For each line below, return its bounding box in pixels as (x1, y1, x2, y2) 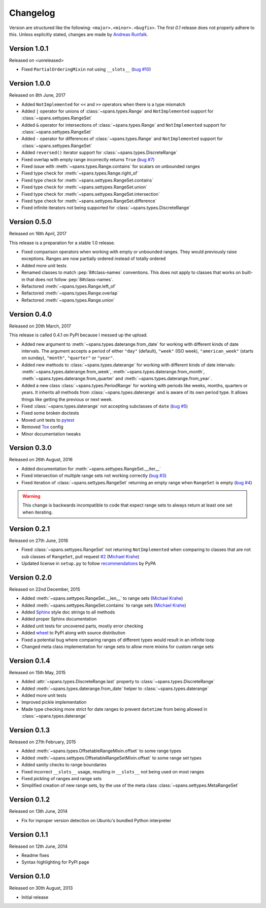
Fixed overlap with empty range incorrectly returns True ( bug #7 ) (21, 156, 155, 162)
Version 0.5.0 (9, 218, 52, 226)
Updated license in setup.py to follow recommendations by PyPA (21, 560, 156, 566)
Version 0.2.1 (9, 524, 50, 533)
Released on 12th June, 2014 (9, 843, 67, 849)
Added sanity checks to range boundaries (21, 762, 107, 768)
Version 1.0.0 (9, 79, 51, 88)
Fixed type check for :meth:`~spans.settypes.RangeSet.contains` (21, 177, 154, 183)
